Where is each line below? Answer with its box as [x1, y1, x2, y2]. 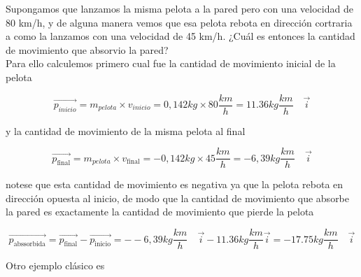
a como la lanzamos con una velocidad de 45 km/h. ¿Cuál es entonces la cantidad [6, 29, 355, 43]
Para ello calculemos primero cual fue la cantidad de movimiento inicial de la [6, 56, 336, 71]
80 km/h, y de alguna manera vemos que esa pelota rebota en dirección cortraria [6, 15, 353, 29]
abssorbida [13, 241, 45, 248]
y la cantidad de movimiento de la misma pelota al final [6, 123, 246, 138]
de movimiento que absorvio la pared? [6, 42, 169, 57]
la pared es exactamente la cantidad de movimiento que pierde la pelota [6, 204, 314, 219]
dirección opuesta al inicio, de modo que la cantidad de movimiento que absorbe [6, 190, 350, 205]
